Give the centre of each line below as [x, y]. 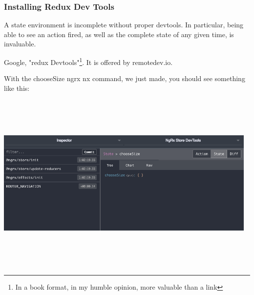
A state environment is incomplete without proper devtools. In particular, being [124, 25]
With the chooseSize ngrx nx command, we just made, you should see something [125, 78]
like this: [17, 88]
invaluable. [20, 44]
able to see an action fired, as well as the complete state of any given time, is [119, 34]
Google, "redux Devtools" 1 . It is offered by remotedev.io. [88, 61]
